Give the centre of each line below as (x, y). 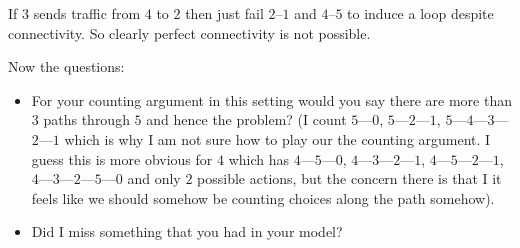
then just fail (224, 13)
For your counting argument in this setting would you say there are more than (271, 99)
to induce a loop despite (420, 13)
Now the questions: (66, 66)
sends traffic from (87, 13)
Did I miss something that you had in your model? (187, 231)
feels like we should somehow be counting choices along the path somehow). (263, 197)
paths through (86, 119)
